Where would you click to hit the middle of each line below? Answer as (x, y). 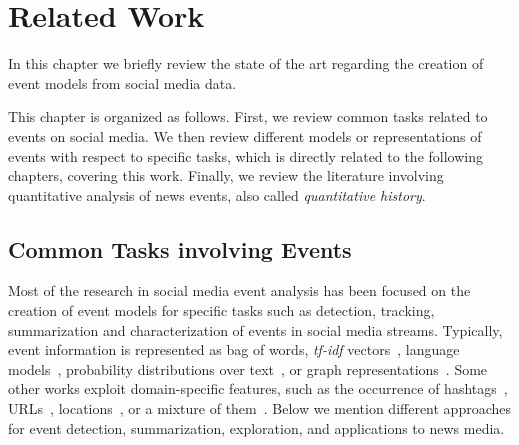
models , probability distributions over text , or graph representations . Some (248, 368)
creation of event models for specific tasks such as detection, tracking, (221, 310)
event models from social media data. (122, 82)
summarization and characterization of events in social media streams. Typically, (255, 329)
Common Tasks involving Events (180, 248)
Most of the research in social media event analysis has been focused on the (239, 290)
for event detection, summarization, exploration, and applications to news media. (256, 427)
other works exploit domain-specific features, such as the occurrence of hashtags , (258, 388)
